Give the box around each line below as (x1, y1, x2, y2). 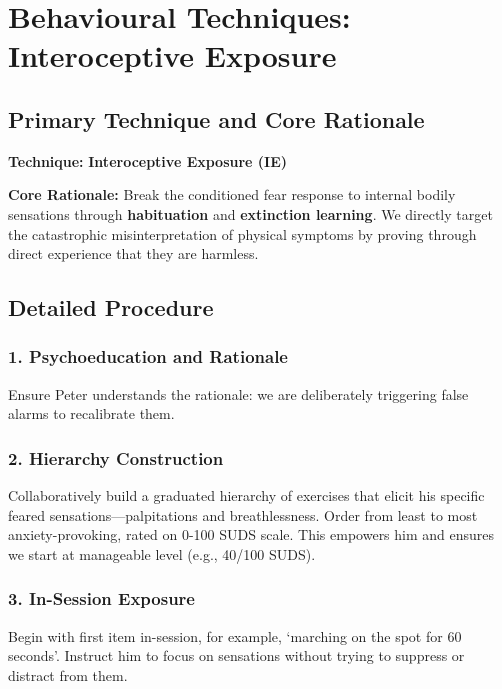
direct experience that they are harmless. (8, 243, 259, 264)
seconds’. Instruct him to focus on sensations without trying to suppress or (8, 645, 465, 666)
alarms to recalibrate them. (8, 403, 175, 424)
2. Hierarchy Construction (8, 445, 224, 470)
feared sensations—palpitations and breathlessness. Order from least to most (8, 504, 478, 525)
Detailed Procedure (8, 292, 214, 323)
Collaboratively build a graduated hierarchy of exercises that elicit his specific (8, 485, 485, 506)
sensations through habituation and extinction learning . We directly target (8, 203, 493, 224)
